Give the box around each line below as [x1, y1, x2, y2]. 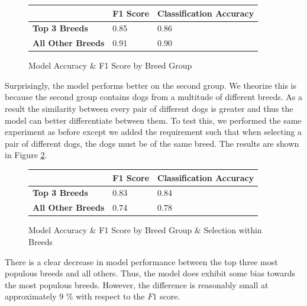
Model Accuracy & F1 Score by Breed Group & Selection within [28, 224, 262, 236]
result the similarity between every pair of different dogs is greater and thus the [5, 102, 293, 115]
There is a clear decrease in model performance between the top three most [5, 255, 278, 268]
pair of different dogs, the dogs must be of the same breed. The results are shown [5, 137, 299, 149]
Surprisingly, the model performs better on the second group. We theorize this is [5, 79, 297, 91]
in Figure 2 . [5, 149, 47, 161]
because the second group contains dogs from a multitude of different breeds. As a [5, 91, 303, 103]
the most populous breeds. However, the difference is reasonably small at [5, 278, 269, 291]
